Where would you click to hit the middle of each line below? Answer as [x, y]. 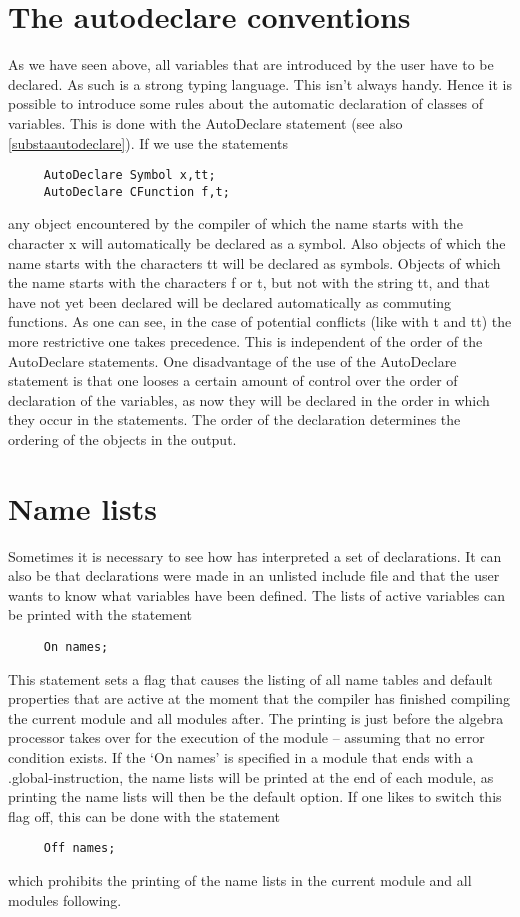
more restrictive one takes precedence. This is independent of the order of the [245, 340]
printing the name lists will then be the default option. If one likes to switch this [255, 796]
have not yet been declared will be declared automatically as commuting [230, 301]
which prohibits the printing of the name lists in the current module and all [240, 880]
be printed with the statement [100, 614]
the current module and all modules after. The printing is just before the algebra [256, 717]
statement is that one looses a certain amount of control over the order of [233, 380]
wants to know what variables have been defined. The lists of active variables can [257, 594]
